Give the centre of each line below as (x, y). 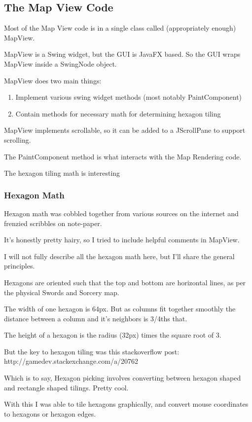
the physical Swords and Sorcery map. (62, 292)
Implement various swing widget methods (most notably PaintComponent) (129, 97)
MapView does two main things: (53, 80)
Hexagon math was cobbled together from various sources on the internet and (121, 213)
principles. (19, 266)
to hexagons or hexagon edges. (50, 413)
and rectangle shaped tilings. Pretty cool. (66, 387)
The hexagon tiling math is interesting (62, 173)
